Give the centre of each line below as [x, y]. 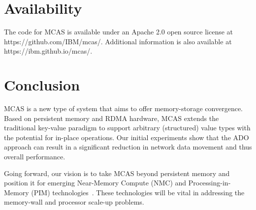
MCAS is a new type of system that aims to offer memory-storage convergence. [124, 108]
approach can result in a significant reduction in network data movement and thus [128, 147]
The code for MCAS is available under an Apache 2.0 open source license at [119, 32]
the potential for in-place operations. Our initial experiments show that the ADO [127, 137]
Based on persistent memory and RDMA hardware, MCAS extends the [112, 118]
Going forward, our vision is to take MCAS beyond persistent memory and [117, 173]
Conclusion [42, 85]
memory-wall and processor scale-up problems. [74, 202]
